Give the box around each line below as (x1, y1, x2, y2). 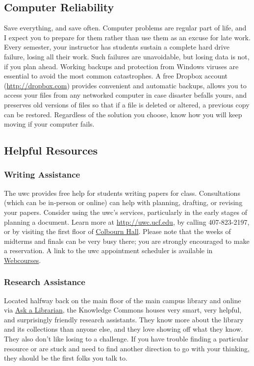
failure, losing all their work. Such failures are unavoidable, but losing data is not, (4, 51, 250, 61)
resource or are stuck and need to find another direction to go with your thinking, (4, 343, 250, 353)
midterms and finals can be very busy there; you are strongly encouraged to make (4, 235, 250, 246)
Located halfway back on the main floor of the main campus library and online (4, 295, 241, 305)
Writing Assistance (4, 168, 80, 181)
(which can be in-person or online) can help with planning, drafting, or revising (4, 197, 243, 208)
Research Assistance (4, 276, 85, 288)
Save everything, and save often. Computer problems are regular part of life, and (4, 23, 247, 33)
